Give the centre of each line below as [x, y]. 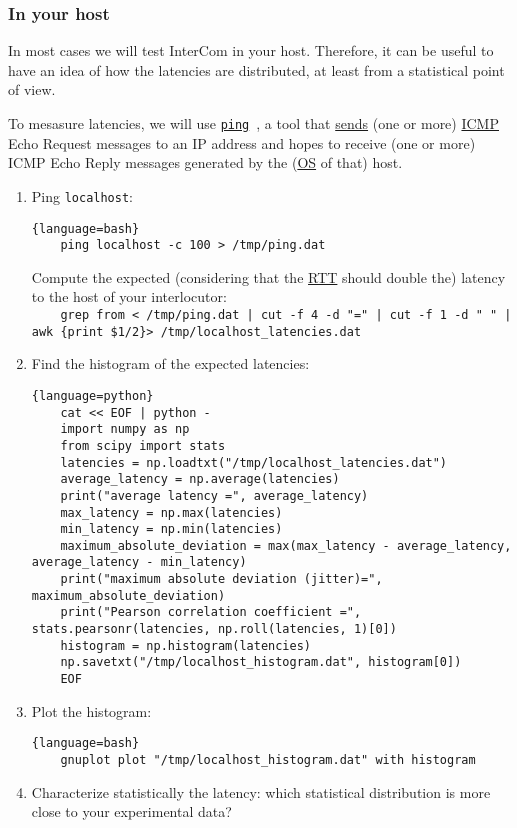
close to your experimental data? [131, 811]
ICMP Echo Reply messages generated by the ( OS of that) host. [205, 162]
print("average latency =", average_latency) [214, 495]
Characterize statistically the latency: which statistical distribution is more [261, 791]
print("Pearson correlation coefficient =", [211, 612]
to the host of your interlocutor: [129, 296]
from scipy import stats [143, 445]
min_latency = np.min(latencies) [171, 529]
